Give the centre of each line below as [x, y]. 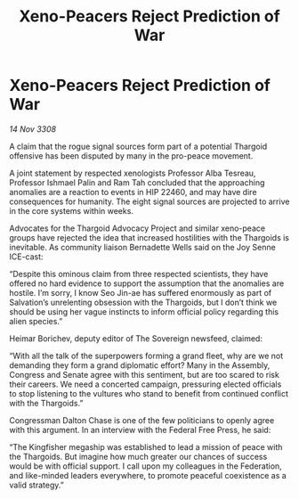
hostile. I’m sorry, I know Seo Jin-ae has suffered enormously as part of [141, 292]
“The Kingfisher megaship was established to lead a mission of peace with [146, 446]
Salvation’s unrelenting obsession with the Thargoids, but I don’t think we [143, 302]
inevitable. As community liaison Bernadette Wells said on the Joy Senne [142, 247]
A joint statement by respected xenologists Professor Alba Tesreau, [133, 173]
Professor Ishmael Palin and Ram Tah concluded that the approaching [137, 182]
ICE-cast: [26, 257]
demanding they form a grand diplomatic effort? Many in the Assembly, [140, 365]
